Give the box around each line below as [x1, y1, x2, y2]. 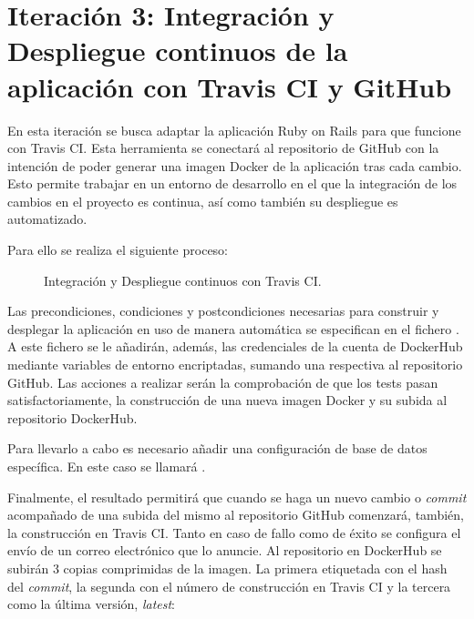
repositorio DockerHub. [7, 408, 138, 427]
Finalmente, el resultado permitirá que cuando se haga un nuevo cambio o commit [7, 487, 467, 506]
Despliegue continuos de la [7, 32, 348, 69]
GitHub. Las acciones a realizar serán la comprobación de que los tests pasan [7, 372, 438, 391]
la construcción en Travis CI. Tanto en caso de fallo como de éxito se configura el [7, 523, 461, 542]
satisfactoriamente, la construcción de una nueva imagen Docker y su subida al [7, 391, 448, 410]
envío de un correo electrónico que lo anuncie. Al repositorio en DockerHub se [7, 541, 442, 560]
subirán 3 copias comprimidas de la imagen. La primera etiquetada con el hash [7, 558, 448, 577]
